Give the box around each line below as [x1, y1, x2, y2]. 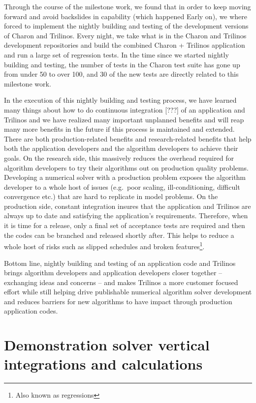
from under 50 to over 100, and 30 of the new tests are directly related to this [4, 69, 239, 79]
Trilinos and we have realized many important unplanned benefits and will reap [4, 114, 244, 124]
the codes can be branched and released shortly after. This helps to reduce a [4, 230, 234, 240]
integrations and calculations [4, 354, 203, 374]
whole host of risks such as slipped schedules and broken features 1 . [4, 240, 205, 251]
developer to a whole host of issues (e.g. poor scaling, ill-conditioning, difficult [4, 181, 240, 192]
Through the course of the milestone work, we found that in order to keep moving [4, 1, 251, 11]
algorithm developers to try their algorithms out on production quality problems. [4, 162, 249, 173]
